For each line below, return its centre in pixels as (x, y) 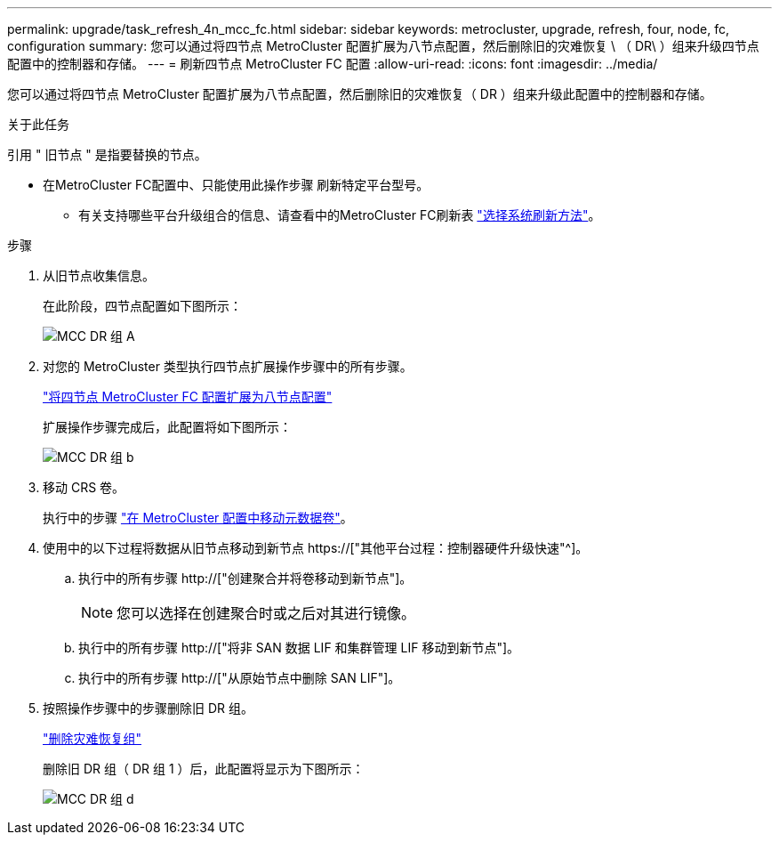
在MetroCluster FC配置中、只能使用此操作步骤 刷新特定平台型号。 (236, 185)
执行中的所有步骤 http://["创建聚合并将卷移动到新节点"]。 (245, 578)
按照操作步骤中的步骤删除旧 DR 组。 (148, 708)
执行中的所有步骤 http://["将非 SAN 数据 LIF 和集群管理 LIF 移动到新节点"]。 (299, 648)
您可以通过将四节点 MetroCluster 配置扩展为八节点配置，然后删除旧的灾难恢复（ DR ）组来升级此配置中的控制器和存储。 (360, 94)
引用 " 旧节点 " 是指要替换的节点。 (107, 154)
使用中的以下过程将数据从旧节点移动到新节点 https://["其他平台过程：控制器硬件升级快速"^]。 (316, 548)
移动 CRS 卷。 (84, 487)
